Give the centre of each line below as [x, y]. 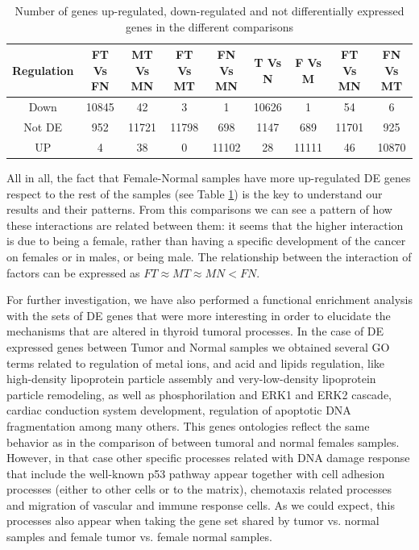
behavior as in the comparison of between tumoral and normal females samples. [203, 442]
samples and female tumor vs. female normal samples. [139, 537]
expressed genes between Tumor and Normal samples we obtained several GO [198, 346]
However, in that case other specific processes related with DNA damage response [208, 458]
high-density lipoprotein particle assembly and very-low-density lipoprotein [191, 379]
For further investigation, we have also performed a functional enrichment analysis [209, 300]
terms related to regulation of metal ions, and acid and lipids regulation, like [196, 362]
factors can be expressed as [73, 272]
